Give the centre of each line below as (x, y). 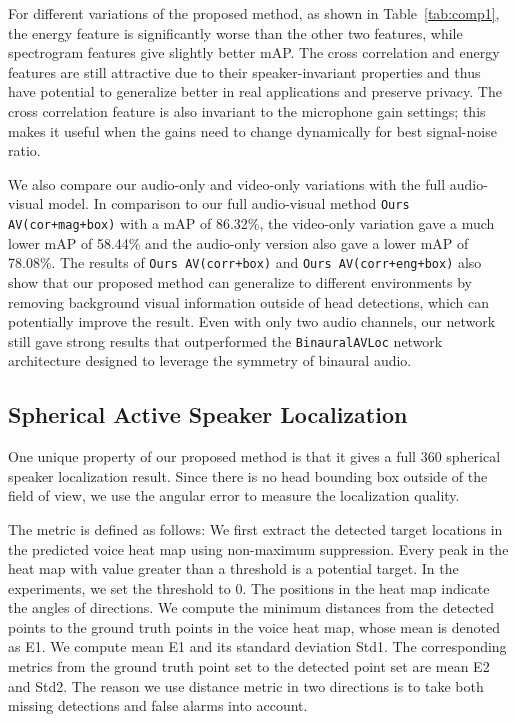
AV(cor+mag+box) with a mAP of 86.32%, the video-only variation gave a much (251, 223)
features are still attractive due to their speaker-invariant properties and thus (244, 71)
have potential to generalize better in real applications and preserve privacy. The (255, 91)
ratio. (24, 150)
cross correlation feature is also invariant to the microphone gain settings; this (247, 110)
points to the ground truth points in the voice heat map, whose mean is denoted (254, 626)
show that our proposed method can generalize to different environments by (240, 281)
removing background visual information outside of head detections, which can (249, 301)
